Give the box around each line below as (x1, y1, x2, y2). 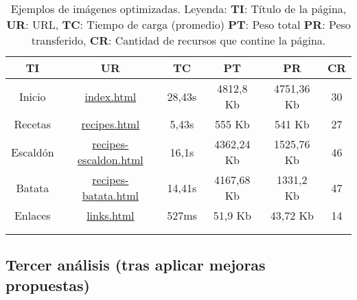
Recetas (14, 116, 51, 132)
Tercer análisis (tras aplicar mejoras (5, 254, 266, 275)
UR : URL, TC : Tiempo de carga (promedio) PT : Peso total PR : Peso (6, 16, 351, 32)
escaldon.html (78, 152, 143, 168)
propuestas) (5, 274, 90, 295)
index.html (84, 88, 137, 104)
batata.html (82, 187, 139, 203)
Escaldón (11, 143, 54, 160)
